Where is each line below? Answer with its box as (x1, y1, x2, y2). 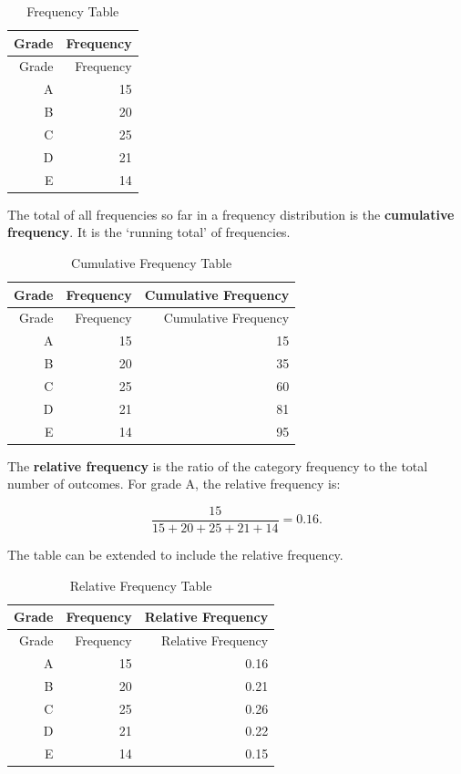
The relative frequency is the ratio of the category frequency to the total (7, 456, 428, 475)
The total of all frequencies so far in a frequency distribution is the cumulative (7, 204, 455, 223)
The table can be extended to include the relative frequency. (7, 544, 343, 563)
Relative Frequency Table (69, 575, 212, 594)
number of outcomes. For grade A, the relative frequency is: (7, 474, 341, 493)
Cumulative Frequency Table (71, 253, 232, 272)
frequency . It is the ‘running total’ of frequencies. (7, 222, 291, 242)
